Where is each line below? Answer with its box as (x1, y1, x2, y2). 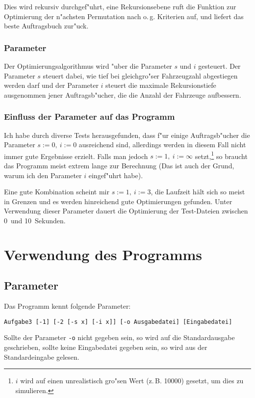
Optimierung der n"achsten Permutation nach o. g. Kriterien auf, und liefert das (4, 11, 244, 21)
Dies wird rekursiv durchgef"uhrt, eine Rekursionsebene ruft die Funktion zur (4, 1, 236, 11)
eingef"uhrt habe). (88, 170, 143, 180)
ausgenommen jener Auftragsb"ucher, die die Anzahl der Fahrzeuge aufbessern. (4, 89, 241, 100)
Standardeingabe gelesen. (4, 351, 79, 362)
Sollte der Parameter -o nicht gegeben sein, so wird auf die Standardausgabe (4, 332, 235, 343)
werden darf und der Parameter (4, 80, 99, 90)
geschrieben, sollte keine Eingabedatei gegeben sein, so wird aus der (4, 342, 207, 352)
